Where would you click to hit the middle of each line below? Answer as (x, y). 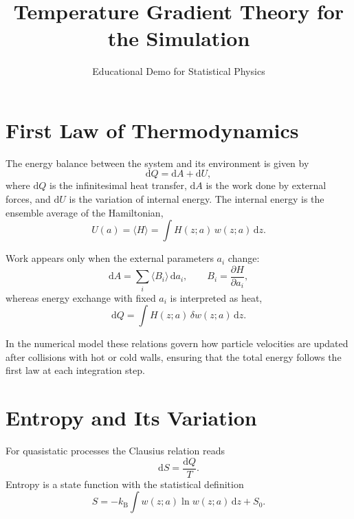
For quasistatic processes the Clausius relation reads (115, 451)
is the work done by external (266, 185)
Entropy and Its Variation (131, 418)
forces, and (28, 199)
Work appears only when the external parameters (110, 258)
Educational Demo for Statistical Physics (179, 71)
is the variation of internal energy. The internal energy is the (197, 199)
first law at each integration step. (75, 370)
